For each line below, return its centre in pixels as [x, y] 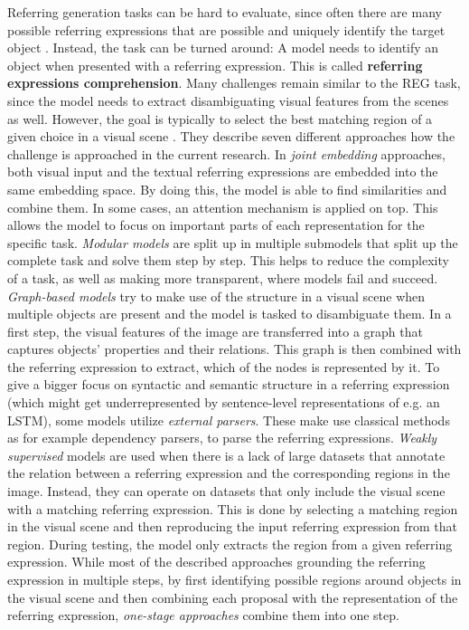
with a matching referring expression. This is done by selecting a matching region [233, 508]
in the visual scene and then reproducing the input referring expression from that [233, 526]
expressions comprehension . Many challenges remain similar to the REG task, [234, 83]
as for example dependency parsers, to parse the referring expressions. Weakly [222, 438]
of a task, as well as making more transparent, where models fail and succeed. [223, 277]
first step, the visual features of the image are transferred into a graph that [215, 331]
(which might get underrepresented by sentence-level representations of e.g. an [224, 402]
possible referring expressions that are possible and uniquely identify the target [226, 29]
